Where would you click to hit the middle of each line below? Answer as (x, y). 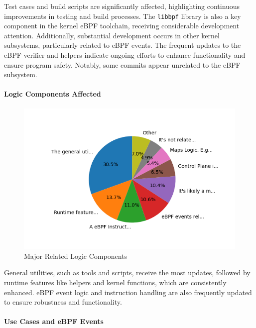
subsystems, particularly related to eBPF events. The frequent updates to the (123, 45)
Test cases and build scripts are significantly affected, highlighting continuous (122, 6)
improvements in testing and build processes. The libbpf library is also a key (123, 16)
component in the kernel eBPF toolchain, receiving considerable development (122, 26)
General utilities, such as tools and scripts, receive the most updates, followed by (127, 273)
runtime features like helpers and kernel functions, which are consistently (115, 282)
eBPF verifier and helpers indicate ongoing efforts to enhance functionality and (125, 55)
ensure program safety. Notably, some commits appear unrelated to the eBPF (122, 64)
